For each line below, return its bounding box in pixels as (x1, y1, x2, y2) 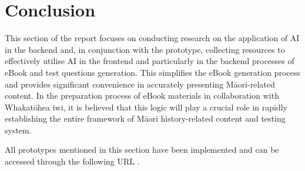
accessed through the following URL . (5, 155, 140, 167)
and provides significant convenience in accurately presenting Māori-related (5, 78, 275, 90)
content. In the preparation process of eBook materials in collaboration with (5, 89, 279, 102)
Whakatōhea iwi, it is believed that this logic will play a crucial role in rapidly (5, 100, 287, 113)
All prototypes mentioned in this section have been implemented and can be (5, 143, 279, 156)
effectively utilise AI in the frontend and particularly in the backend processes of (5, 55, 294, 67)
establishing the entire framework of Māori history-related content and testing (5, 112, 286, 125)
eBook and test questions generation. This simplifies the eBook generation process (5, 66, 300, 78)
